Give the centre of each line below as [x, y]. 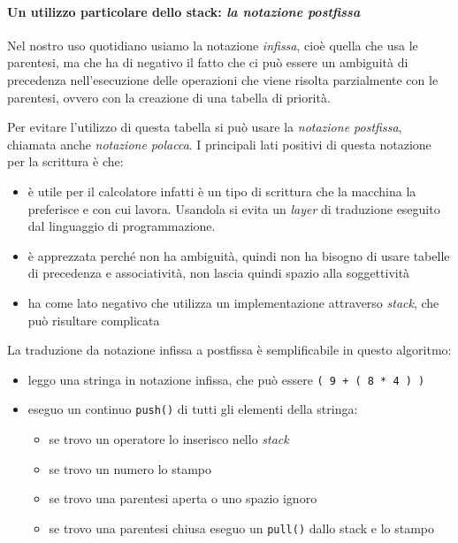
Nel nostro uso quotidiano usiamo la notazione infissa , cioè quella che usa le [213, 45]
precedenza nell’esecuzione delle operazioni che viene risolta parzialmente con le [223, 79]
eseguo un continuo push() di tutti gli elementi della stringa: [193, 409]
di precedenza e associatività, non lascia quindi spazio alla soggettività [219, 273]
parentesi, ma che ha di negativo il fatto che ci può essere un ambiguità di [208, 62]
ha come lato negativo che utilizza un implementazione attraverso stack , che [233, 302]
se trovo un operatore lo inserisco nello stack [169, 439]
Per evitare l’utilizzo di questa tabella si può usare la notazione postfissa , [205, 127]
